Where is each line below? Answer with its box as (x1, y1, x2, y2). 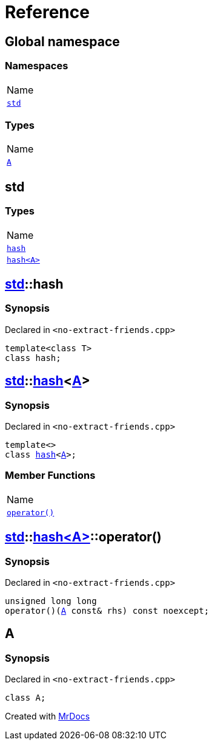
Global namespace (5, 33, 120, 49)
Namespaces (5, 60, 68, 72)
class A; (5, 693, 46, 703)
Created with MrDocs (5, 711, 90, 722)
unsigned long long (5, 596, 97, 606)
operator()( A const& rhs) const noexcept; (5, 605, 210, 616)
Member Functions (5, 469, 96, 482)
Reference (5, 2, 90, 22)
